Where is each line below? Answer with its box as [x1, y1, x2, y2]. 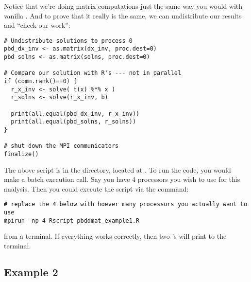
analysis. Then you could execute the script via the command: [4, 183, 189, 194]
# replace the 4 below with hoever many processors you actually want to [4, 201, 248, 208]
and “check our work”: [4, 20, 70, 30]
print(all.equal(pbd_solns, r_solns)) [11, 118, 136, 125]
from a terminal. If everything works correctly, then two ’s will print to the [4, 231, 227, 241]
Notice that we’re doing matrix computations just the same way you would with [4, 1, 243, 11]
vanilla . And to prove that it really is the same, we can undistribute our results [4, 10, 242, 20]
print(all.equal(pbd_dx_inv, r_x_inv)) [11, 110, 140, 117]
